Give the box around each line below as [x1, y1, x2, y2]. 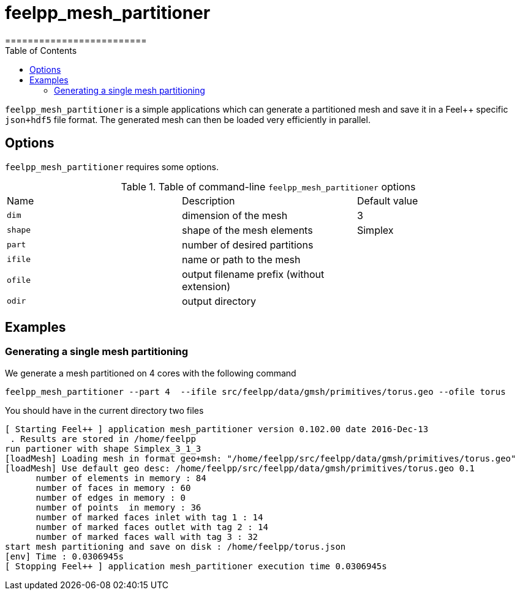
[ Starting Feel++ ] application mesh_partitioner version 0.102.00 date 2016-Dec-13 [5, 424, 429, 434]
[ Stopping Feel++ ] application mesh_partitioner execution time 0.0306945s [5, 561, 387, 571]
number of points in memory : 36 [36, 502, 202, 512]
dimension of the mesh [181, 209, 288, 222]
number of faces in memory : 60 [36, 482, 191, 493]
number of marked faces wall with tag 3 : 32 [36, 531, 258, 542]
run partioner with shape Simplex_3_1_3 [5, 443, 202, 454]
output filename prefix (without [181, 268, 325, 280]
